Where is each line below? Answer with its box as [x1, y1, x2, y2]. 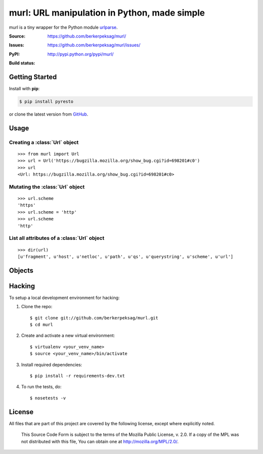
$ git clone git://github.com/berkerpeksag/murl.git [30, 315, 158, 320]
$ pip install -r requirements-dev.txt [30, 373, 125, 379]
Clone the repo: [21, 304, 53, 310]
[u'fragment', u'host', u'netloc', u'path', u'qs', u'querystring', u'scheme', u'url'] [18, 254, 234, 259]
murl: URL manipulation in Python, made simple [9, 7, 205, 18]
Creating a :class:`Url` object [9, 139, 79, 146]
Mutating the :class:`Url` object [9, 183, 85, 190]
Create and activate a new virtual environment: [21, 333, 115, 338]
